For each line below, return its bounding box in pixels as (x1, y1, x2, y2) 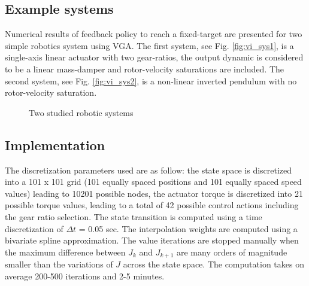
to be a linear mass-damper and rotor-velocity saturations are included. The (5, 62, 284, 75)
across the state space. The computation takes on (123, 258, 304, 270)
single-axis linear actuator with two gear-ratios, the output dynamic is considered (5, 51, 304, 63)
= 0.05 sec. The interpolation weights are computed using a (78, 222, 298, 235)
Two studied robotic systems (29, 106, 134, 118)
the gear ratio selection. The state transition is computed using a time (5, 210, 262, 223)
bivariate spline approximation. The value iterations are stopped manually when (5, 234, 299, 247)
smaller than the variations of (5, 258, 113, 270)
